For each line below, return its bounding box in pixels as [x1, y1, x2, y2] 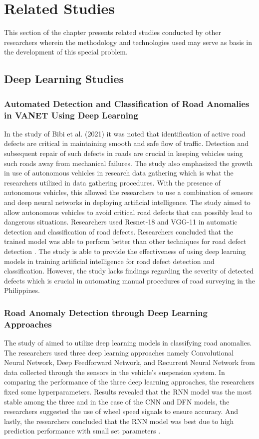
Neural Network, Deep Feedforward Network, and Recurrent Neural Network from [4, 357, 256, 367]
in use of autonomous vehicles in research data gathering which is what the [4, 167, 234, 178]
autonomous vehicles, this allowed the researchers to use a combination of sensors [4, 187, 253, 197]
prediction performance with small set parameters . [4, 425, 161, 436]
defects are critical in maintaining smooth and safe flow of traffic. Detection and [4, 138, 249, 148]
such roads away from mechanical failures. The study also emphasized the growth [4, 157, 253, 168]
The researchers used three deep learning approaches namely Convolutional [4, 347, 234, 357]
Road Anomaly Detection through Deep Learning [4, 306, 208, 318]
